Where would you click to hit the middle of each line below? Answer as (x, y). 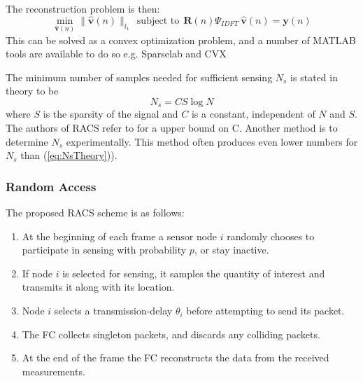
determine (27, 141)
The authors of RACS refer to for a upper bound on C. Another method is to (172, 128)
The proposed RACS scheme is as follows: (95, 213)
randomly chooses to (271, 236)
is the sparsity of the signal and (111, 114)
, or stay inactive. (232, 250)
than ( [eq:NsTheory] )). (69, 155)
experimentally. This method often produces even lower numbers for (212, 141)
